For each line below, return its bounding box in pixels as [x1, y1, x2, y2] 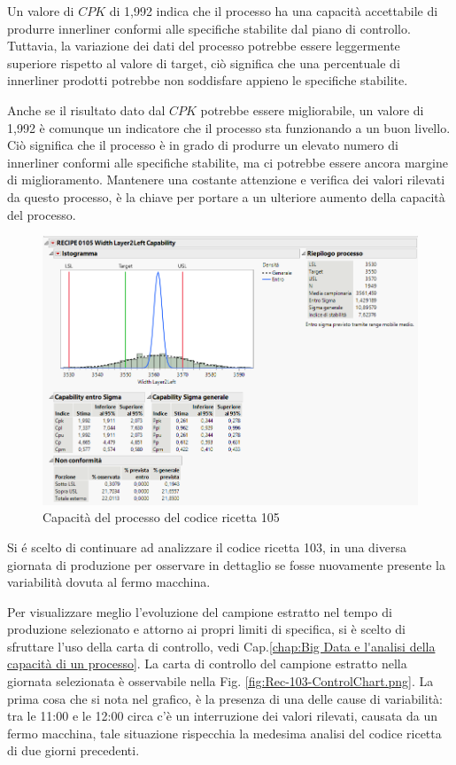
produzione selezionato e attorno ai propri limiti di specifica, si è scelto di [7, 620, 406, 638]
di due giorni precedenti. [7, 741, 140, 760]
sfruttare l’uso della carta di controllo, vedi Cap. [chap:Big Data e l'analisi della [7, 636, 436, 655]
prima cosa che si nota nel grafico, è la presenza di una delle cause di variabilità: [7, 689, 443, 707]
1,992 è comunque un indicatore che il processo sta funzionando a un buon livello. [7, 118, 451, 137]
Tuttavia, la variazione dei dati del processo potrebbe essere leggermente [7, 36, 400, 55]
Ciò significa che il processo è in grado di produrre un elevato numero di [7, 136, 398, 154]
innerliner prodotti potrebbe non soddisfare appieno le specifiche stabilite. [7, 71, 408, 90]
